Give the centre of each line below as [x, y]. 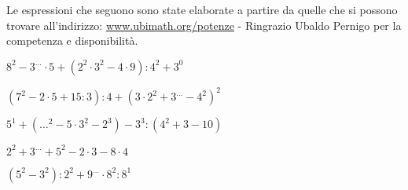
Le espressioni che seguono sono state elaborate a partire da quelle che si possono [202, 9]
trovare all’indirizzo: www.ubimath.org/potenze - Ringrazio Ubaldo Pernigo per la [204, 25]
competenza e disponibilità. [72, 40]
